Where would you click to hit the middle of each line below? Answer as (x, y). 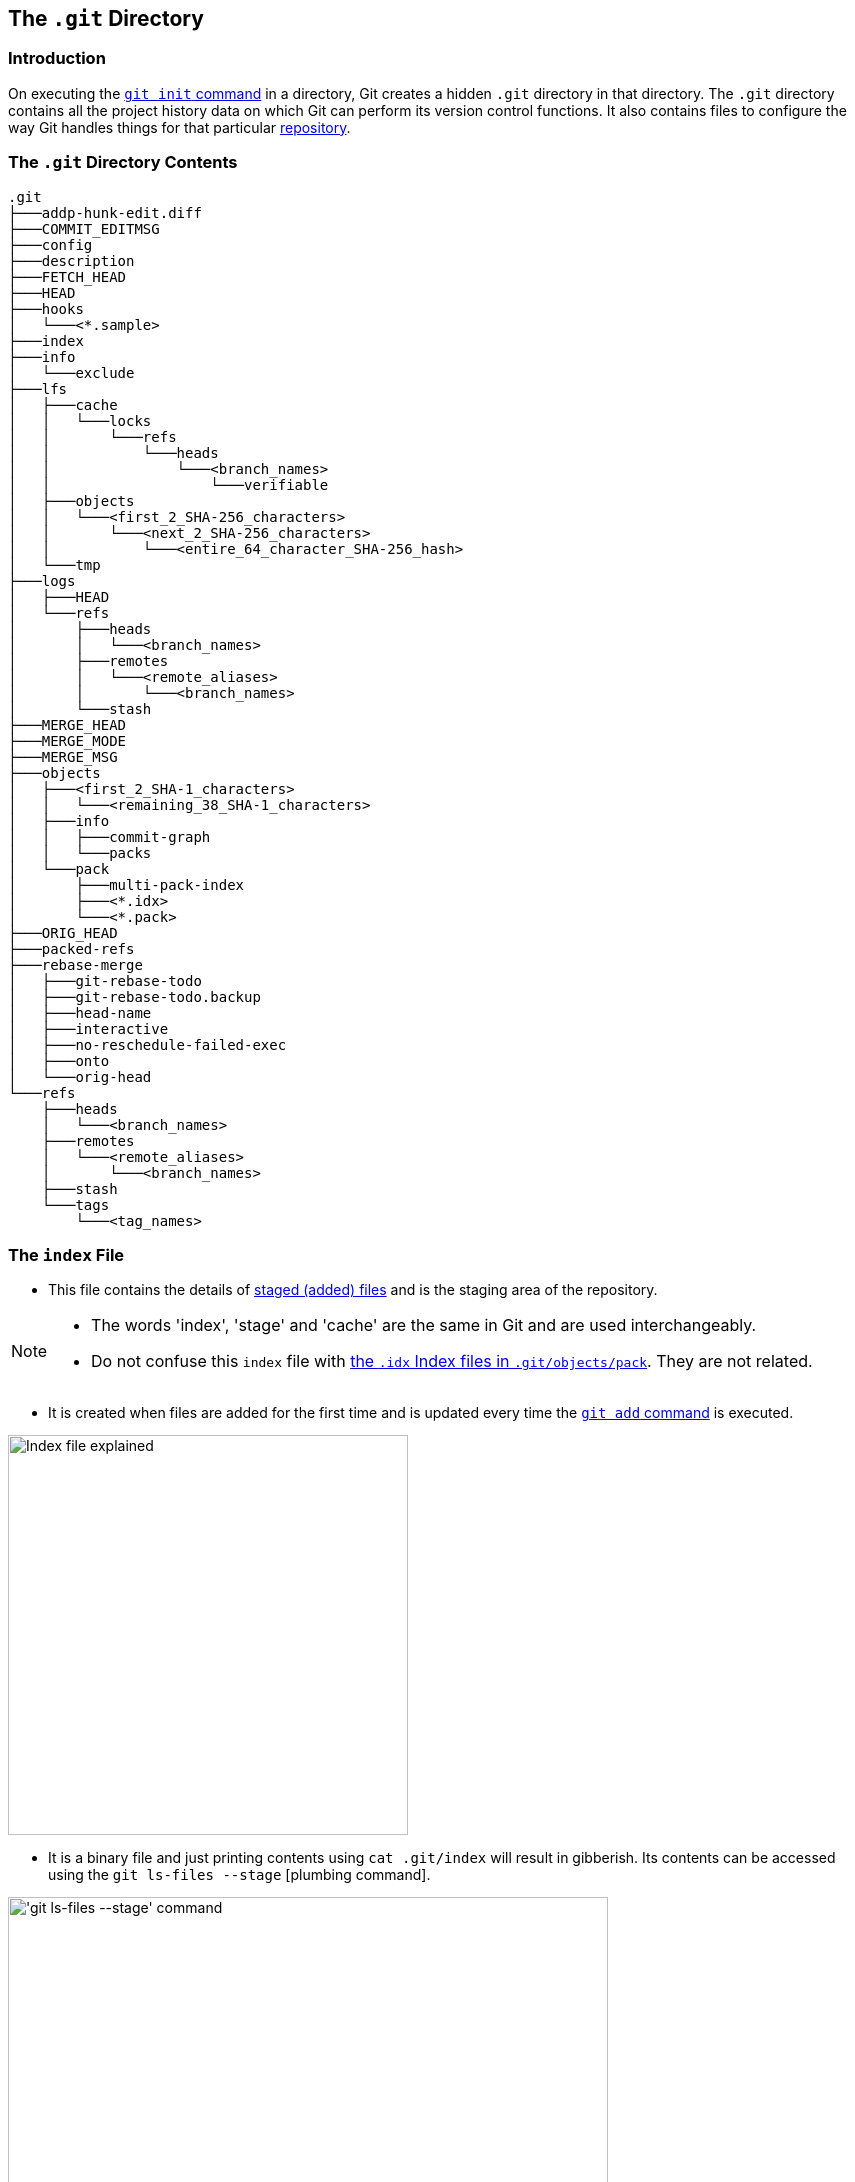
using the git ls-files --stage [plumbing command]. (239, 1875)
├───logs (42, 580)
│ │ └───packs (80, 852)
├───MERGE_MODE (67, 740)
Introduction (57, 58)
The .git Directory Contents (123, 162)
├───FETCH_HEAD (67, 276)
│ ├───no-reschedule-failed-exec (147, 1044)
